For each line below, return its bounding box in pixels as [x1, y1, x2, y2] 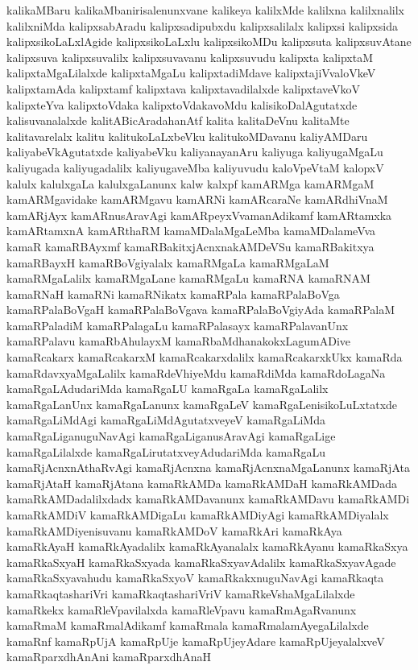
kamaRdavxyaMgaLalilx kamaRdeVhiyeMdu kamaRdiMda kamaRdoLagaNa [6, 364, 386, 381]
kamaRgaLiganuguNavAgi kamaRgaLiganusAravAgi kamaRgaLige [6, 428, 336, 445]
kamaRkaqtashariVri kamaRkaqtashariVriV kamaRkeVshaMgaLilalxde [6, 585, 355, 602]
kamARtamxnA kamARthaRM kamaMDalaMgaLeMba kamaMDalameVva [6, 222, 376, 239]
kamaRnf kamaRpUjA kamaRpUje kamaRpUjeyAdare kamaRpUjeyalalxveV [6, 632, 385, 649]
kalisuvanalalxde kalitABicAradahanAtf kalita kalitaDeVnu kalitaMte [6, 112, 350, 129]
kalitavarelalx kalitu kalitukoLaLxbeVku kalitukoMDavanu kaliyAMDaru [6, 127, 368, 144]
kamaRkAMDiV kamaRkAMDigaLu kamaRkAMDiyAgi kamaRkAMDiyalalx [6, 507, 389, 523]
